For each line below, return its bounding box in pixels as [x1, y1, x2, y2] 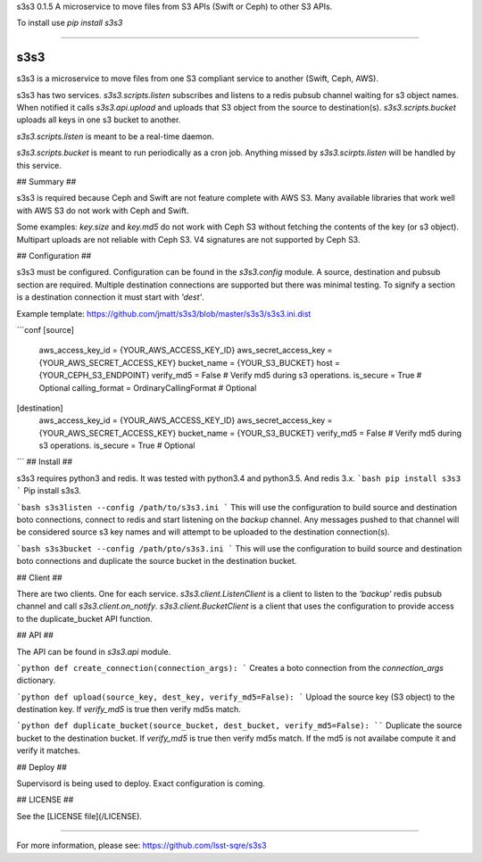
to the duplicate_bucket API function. [16, 613, 153, 624]
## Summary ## [16, 177, 77, 187]
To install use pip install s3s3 [16, 18, 123, 29]
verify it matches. [16, 745, 80, 756]
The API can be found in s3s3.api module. [16, 646, 171, 657]
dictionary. [16, 675, 56, 686]
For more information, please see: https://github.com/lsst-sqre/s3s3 [16, 840, 267, 851]
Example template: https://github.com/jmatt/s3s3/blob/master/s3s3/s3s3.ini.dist [16, 308, 312, 319]
